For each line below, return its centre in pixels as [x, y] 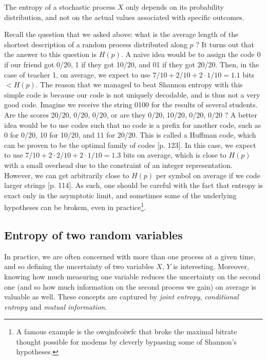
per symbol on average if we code [208, 175]
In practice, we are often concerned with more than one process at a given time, [130, 256]
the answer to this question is [50, 54]
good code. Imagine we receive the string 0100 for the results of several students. [131, 105]
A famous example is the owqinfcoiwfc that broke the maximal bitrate [127, 331]
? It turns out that [225, 44]
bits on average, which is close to [175, 155]
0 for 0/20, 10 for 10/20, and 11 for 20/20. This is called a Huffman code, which [130, 135]
